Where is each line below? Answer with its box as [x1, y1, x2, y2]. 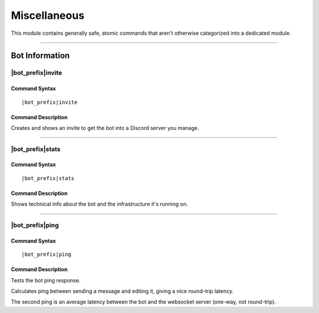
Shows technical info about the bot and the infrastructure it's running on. [11, 201, 188, 208]
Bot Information [11, 51, 70, 61]
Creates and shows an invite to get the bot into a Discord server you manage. [11, 124, 199, 131]
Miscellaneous [11, 9, 85, 22]
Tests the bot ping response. [11, 276, 81, 283]
